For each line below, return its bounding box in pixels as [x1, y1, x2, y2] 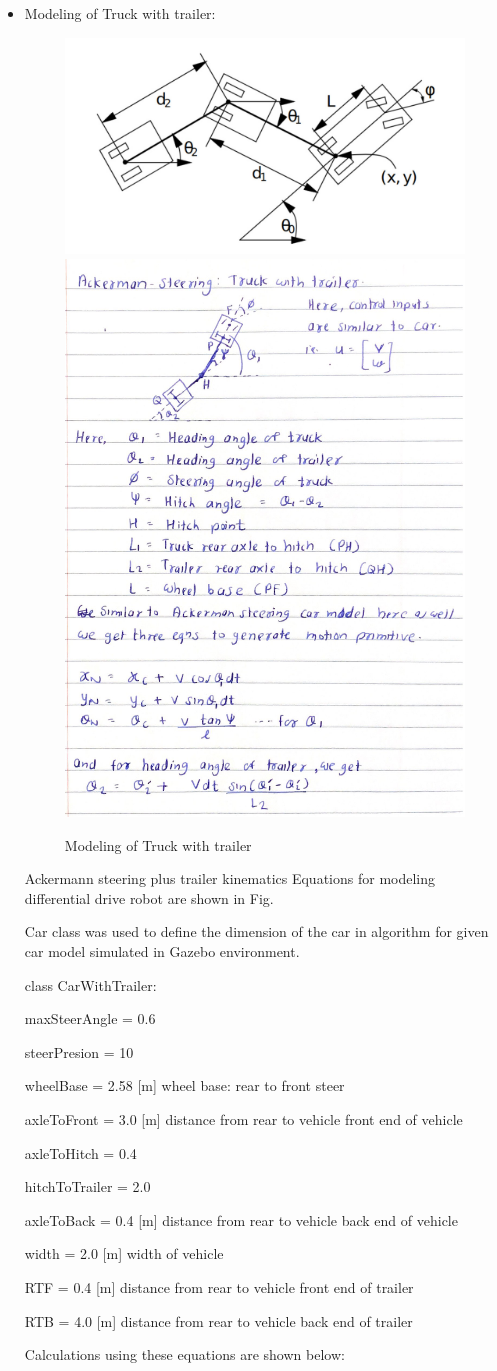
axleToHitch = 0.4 [24, 1142, 137, 1163]
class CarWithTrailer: [24, 974, 157, 995]
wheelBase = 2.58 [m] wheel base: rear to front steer [24, 1075, 345, 1096]
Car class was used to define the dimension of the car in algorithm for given [24, 921, 489, 942]
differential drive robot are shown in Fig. [24, 887, 274, 908]
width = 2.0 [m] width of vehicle [24, 1243, 224, 1264]
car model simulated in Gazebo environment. [24, 940, 300, 961]
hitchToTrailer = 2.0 [24, 1176, 151, 1197]
